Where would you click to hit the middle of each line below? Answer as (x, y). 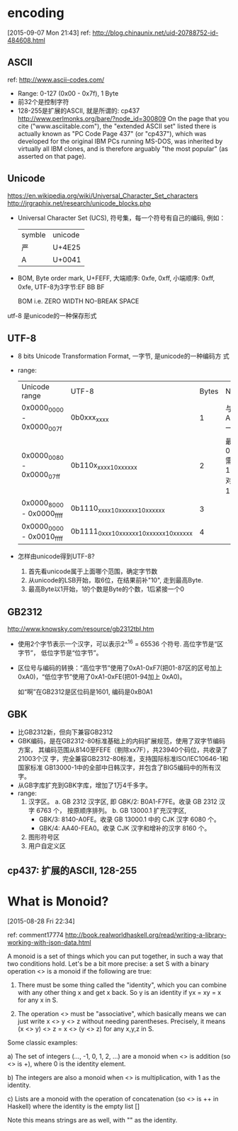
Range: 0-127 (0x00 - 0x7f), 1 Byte (68, 93)
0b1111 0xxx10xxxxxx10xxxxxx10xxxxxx (131, 532)
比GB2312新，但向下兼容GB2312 (65, 732)
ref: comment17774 (35, 935)
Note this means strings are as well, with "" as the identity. (92, 1120)
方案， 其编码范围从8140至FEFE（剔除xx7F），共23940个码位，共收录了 (123, 750)
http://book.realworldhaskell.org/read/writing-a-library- (146, 935)
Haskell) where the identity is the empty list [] (74, 1106)
